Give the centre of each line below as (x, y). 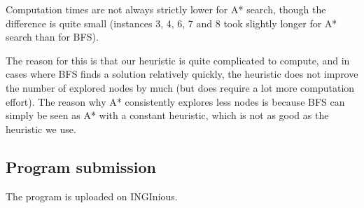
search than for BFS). (52, 37)
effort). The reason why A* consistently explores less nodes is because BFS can (175, 101)
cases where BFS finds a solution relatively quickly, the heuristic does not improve (182, 74)
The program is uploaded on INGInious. (92, 196)
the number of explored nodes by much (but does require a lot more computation (180, 87)
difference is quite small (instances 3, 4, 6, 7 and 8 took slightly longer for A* (171, 23)
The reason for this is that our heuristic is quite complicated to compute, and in (178, 60)
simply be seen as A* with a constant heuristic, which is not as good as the (167, 115)
